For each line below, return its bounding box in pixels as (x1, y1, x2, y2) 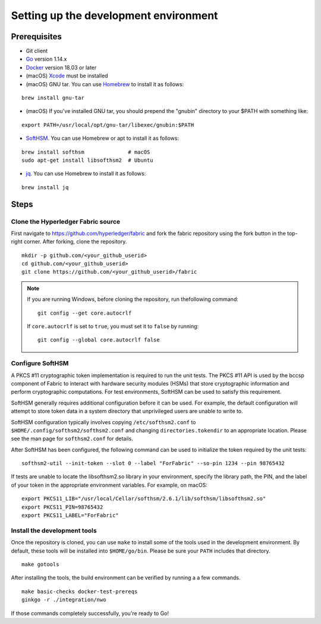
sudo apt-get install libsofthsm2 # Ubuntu (21, 156, 154, 164)
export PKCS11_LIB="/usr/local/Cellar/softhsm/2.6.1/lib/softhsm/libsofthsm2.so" (21, 496, 266, 502)
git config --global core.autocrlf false (37, 337, 160, 343)
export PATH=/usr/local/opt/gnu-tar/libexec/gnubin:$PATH (21, 121, 194, 128)
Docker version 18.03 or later (26, 64, 97, 71)
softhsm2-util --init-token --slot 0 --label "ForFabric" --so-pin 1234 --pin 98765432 (21, 460, 285, 467)
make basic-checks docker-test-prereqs (21, 588, 138, 595)
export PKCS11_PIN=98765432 (21, 503, 103, 510)
